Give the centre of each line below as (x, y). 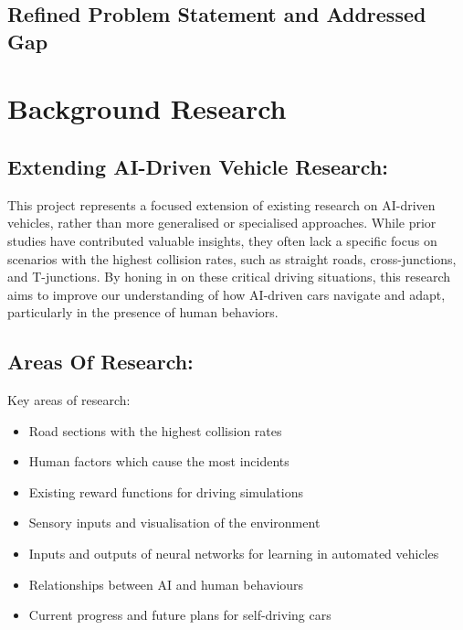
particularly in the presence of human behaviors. (143, 312)
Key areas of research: (69, 400)
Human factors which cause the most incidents (159, 461)
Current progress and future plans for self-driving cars (180, 615)
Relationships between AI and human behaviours (166, 584)
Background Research (147, 108)
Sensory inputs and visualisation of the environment (174, 523)
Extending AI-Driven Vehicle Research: (198, 166)
